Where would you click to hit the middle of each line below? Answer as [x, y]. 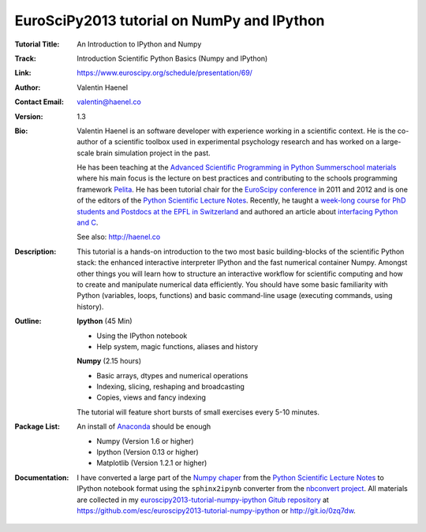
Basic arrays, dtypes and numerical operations [172, 375]
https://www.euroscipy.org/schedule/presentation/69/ [164, 73]
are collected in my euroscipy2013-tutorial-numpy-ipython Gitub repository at [203, 500]
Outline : [28, 321]
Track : [26, 58]
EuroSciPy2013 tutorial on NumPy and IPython [170, 20]
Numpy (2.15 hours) [109, 361]
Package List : [37, 426]
